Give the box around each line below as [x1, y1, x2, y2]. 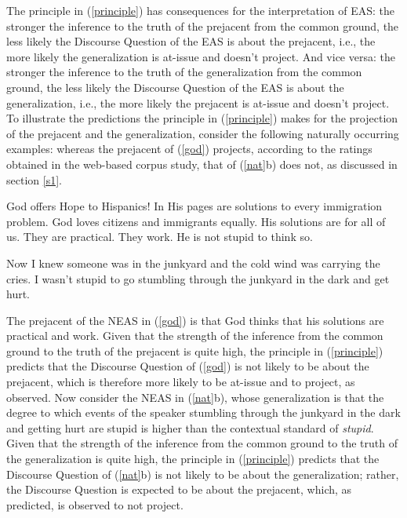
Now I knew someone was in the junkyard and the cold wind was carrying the [6, 254, 380, 271]
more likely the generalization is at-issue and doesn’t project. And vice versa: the [6, 48, 395, 64]
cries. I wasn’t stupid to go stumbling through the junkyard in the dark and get [6, 270, 390, 286]
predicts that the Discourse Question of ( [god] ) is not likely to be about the [6, 358, 369, 374]
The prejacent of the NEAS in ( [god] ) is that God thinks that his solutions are [6, 312, 384, 328]
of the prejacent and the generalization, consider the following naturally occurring [6, 125, 399, 141]
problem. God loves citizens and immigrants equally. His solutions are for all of [6, 213, 386, 229]
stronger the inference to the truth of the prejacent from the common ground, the [6, 17, 399, 34]
